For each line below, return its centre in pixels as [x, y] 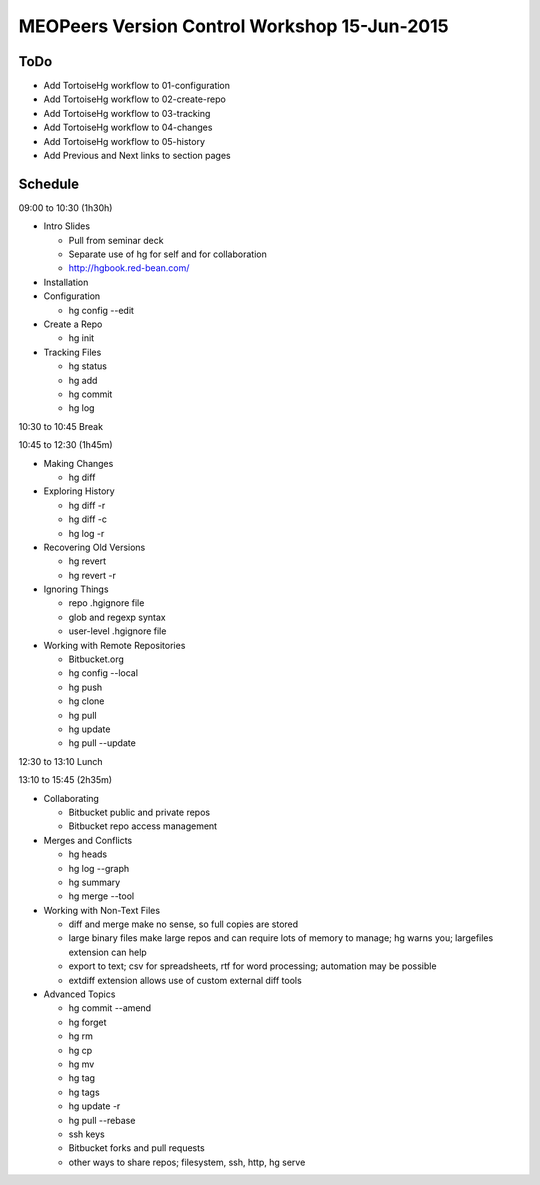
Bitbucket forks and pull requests [136, 1148]
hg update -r [94, 1106]
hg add [83, 380]
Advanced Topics [79, 994]
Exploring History [79, 491]
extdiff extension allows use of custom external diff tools [185, 980]
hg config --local [103, 673]
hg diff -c [87, 519]
